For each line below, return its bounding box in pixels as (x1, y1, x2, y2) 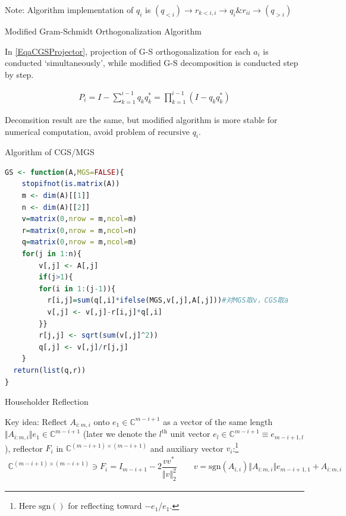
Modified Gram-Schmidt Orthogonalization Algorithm (5, 25, 202, 37)
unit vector (170, 427, 210, 440)
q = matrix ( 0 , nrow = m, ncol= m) (21, 238, 137, 247)
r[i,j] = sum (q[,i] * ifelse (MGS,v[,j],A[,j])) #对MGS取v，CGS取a (47, 296, 289, 305)
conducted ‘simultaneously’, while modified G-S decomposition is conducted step (5, 56, 298, 69)
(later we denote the (83, 427, 157, 440)
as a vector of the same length (163, 415, 273, 427)
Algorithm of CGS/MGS (5, 146, 95, 158)
